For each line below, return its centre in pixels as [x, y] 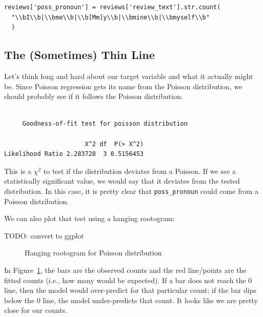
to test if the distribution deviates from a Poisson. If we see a [140, 171]
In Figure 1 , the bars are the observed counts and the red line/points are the [125, 270]
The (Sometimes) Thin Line [79, 55]
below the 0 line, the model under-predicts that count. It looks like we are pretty [131, 300]
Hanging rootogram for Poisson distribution [93, 253]
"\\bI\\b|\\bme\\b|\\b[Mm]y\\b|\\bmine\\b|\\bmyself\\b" [110, 17]
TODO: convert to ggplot [44, 235]
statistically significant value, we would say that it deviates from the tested [122, 181]
